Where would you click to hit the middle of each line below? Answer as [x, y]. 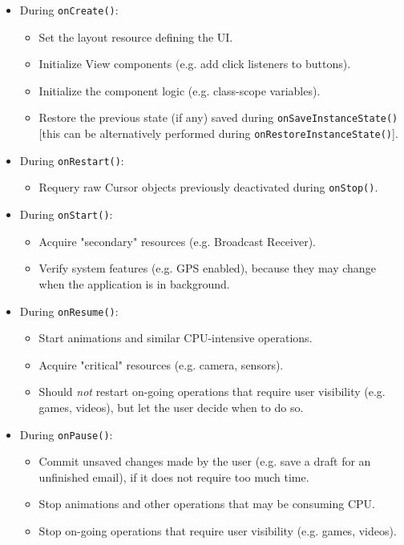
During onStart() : [66, 214]
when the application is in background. [134, 283]
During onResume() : [69, 311]
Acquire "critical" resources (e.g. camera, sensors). [161, 364]
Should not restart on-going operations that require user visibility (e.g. [212, 392]
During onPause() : [66, 434]
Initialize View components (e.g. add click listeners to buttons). [195, 64]
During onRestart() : [72, 160]
